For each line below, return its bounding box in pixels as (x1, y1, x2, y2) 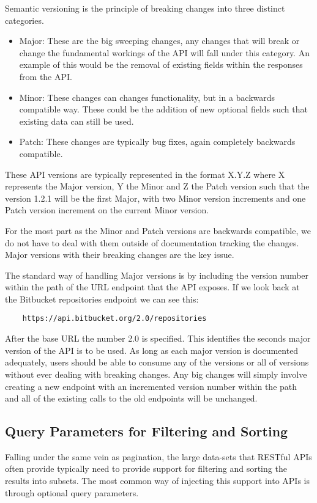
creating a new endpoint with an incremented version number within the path (5, 380, 297, 392)
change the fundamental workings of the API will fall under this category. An (19, 46, 310, 59)
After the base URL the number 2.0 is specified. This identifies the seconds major (5, 332, 311, 345)
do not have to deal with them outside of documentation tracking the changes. (5, 236, 299, 249)
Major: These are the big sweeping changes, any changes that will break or (19, 34, 300, 47)
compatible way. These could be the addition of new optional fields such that (19, 103, 308, 116)
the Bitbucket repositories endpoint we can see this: (5, 292, 199, 305)
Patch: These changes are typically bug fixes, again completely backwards (19, 135, 296, 148)
